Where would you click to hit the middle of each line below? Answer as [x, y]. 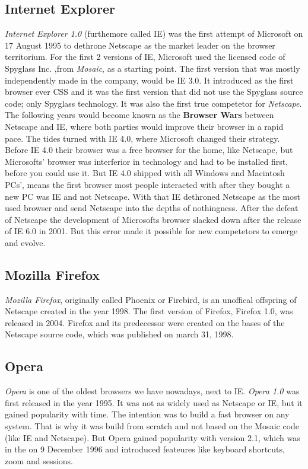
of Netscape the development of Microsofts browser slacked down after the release [153, 219]
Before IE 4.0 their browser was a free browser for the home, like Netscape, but [149, 150]
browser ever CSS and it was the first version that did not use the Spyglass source [154, 92]
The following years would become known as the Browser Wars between [139, 115]
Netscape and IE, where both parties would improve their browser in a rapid [144, 126]
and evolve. [25, 242]
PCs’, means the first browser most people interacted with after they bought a [147, 184]
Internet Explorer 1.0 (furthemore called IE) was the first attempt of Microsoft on [154, 33]
